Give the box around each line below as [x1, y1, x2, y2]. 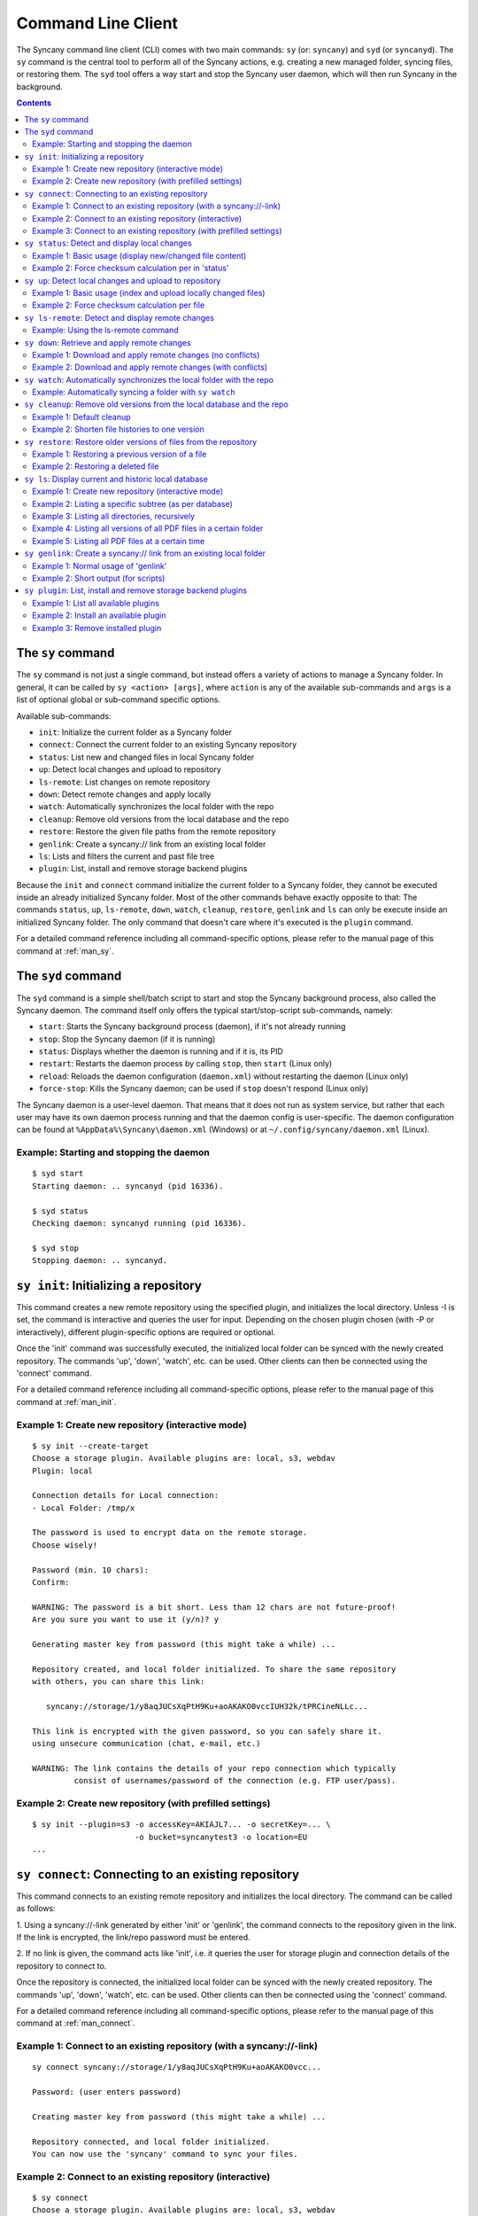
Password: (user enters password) [32, 2087, 181, 2097]
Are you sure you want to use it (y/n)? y [32, 1614, 220, 1625]
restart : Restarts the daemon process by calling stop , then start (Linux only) [38, 1058, 333, 1069]
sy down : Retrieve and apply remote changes [24, 337, 191, 347]
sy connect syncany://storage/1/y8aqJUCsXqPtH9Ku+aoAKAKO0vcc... [32, 2062, 322, 2072]
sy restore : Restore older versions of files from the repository [24, 436, 258, 447]
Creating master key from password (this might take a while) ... [32, 2111, 327, 2122]
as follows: [16, 1903, 57, 1914]
